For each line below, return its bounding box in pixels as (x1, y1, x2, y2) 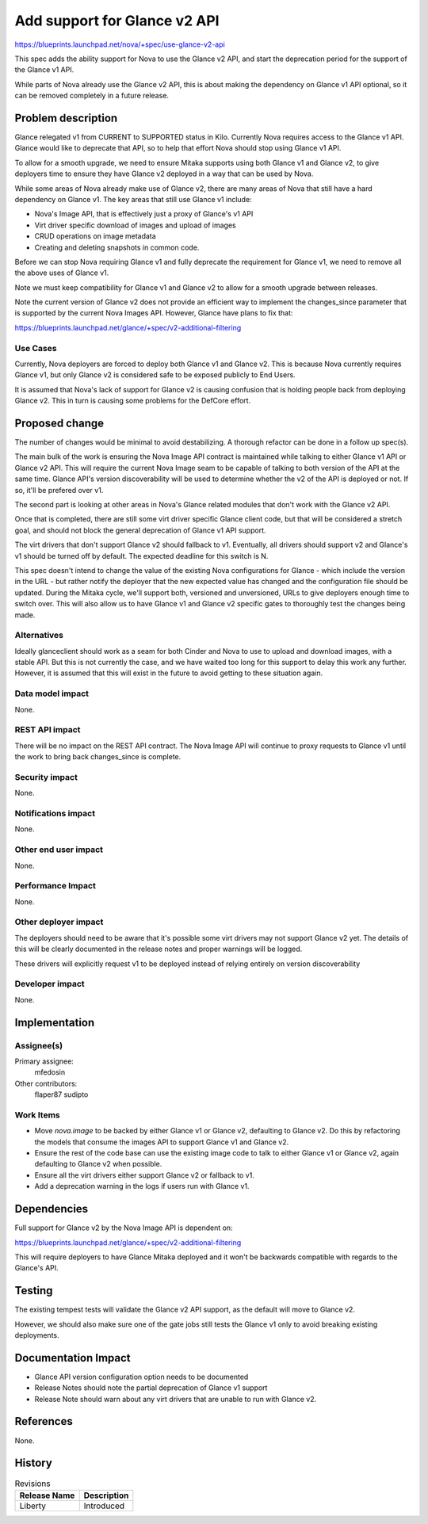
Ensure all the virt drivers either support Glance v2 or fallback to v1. (34, 1170, 255, 1180)
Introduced (83, 1500, 125, 1511)
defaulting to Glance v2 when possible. (34, 1159, 162, 1169)
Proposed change (14, 417, 105, 430)
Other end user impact (14, 844, 103, 855)
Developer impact (14, 979, 85, 990)
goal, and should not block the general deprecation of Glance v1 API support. (14, 525, 266, 535)
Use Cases (14, 342, 57, 353)
